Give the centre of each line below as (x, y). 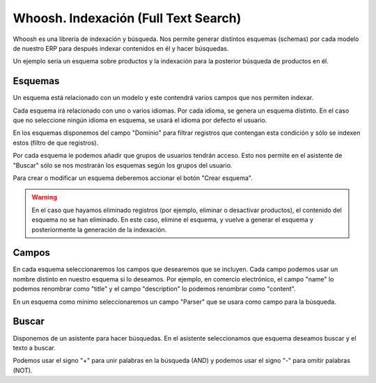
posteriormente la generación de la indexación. (99, 229)
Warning (44, 197)
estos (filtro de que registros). (56, 142)
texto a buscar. (34, 348)
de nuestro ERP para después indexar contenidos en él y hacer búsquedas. (121, 48)
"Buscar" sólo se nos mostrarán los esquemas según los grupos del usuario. (123, 165)
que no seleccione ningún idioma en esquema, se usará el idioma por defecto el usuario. (140, 120)
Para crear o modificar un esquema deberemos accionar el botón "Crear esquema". (133, 178)
